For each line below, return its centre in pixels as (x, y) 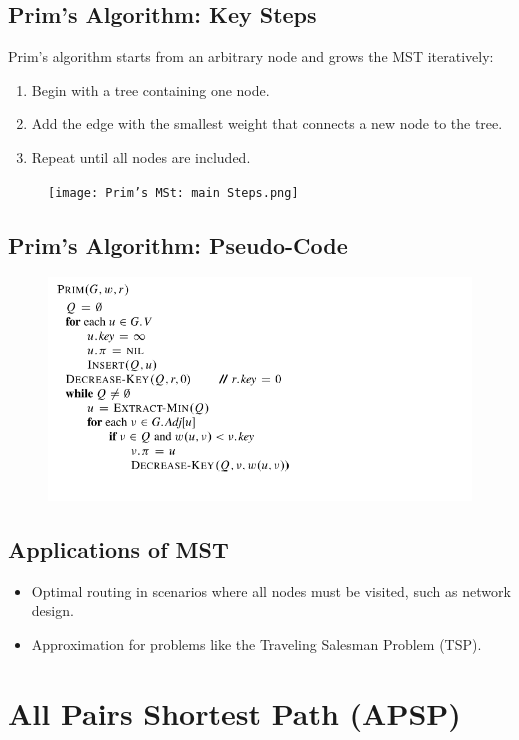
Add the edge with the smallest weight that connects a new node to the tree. (267, 123)
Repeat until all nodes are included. (141, 156)
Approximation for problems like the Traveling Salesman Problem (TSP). (256, 644)
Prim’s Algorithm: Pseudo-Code (178, 244)
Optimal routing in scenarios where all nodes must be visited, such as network (271, 590)
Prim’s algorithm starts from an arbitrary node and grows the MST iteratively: (251, 56)
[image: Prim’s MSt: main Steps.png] (173, 192)
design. (52, 610)
